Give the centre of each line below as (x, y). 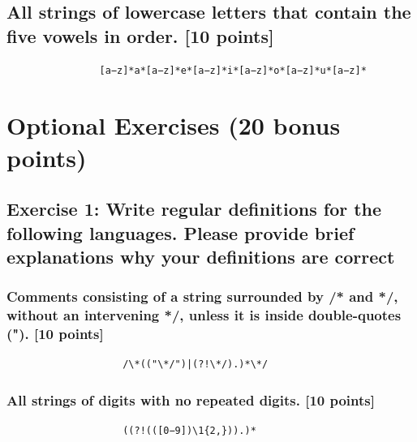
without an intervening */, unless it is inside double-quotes (204, 315)
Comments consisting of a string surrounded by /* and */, (202, 296)
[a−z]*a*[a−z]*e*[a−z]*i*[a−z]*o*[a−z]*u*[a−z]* (233, 70)
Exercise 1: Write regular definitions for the (194, 209)
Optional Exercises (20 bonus (174, 125)
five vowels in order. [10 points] (140, 35)
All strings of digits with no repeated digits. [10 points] (191, 399)
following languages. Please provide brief (181, 232)
